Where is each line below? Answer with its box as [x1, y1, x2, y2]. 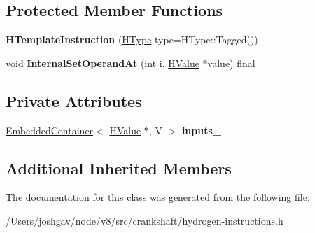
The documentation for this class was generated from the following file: [6, 190, 310, 204]
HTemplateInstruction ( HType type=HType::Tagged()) [6, 32, 258, 47]
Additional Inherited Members [6, 157, 232, 178]
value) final [207, 55, 255, 70]
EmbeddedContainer [6, 122, 94, 137]
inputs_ [181, 122, 221, 137]
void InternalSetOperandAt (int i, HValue [6, 55, 199, 70]
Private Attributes [6, 90, 142, 111]
